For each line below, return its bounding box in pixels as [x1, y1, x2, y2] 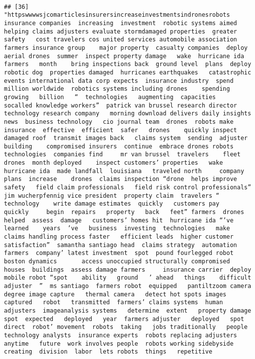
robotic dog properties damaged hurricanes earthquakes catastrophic [4, 69, 252, 76]
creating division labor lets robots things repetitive [4, 348, 213, 356]
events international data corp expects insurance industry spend [4, 77, 234, 84]
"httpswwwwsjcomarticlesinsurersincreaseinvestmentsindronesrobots [4, 11, 230, 19]
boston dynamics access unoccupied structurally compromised [4, 258, 230, 265]
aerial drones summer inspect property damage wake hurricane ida [4, 52, 244, 60]
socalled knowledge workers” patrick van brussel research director [4, 102, 237, 109]
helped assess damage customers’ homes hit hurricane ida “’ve [4, 216, 234, 224]
